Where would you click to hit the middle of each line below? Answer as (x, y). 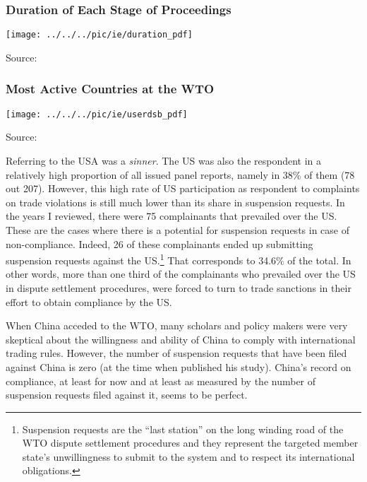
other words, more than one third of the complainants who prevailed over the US (181, 274)
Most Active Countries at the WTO (110, 89)
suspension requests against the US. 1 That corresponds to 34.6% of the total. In (179, 259)
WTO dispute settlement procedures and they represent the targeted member (190, 443)
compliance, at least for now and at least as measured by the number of (161, 381)
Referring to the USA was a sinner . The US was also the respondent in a (164, 160)
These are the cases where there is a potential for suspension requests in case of (178, 229)
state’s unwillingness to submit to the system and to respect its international (188, 456)
